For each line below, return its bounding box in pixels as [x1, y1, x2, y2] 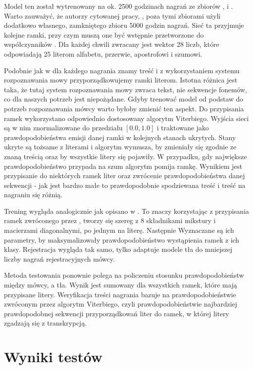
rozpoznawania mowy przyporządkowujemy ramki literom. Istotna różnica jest [4, 75, 237, 85]
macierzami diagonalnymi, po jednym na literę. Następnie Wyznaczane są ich [4, 225, 234, 235]
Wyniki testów [4, 347, 103, 367]
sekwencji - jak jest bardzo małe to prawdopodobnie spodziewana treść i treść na [4, 180, 246, 190]
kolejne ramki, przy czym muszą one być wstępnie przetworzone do [4, 29, 204, 40]
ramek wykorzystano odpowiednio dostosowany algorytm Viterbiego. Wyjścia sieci [4, 113, 249, 123]
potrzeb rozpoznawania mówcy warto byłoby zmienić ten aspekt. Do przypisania [4, 103, 244, 113]
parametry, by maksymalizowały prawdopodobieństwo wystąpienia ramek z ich [4, 234, 239, 245]
